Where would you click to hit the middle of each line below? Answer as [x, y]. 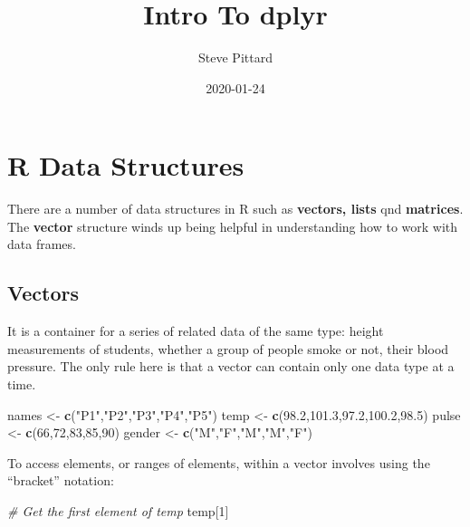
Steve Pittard [235, 57]
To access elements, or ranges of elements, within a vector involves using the [219, 462]
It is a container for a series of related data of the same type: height [196, 331]
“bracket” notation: [61, 480]
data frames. [42, 244]
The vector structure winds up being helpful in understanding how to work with [233, 226]
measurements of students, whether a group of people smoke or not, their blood [228, 348]
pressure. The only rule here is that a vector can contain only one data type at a [231, 366]
